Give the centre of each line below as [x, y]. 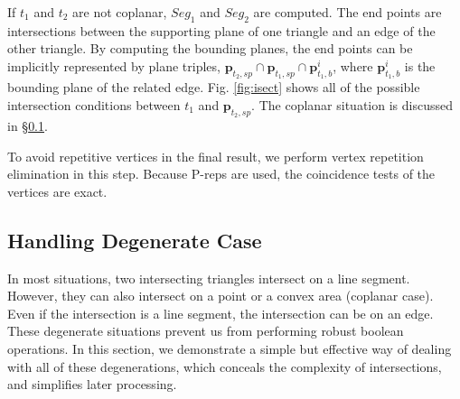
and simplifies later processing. [92, 384]
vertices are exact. [57, 191]
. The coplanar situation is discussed [352, 104]
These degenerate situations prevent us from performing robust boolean [206, 331]
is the [420, 65]
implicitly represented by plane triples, [114, 65]
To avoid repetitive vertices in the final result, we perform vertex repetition [216, 156]
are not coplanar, [120, 12]
